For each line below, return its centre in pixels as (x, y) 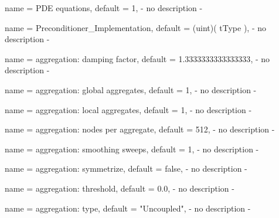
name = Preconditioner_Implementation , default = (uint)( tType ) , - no (136, 27)
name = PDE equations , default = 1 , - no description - (104, 8)
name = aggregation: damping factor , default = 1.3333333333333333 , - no (137, 58)
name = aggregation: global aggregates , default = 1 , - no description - (131, 89)
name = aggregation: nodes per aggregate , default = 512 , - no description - (140, 129)
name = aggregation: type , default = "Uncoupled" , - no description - (128, 208)
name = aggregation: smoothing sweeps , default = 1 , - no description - (132, 149)
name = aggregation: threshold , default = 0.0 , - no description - (120, 188)
